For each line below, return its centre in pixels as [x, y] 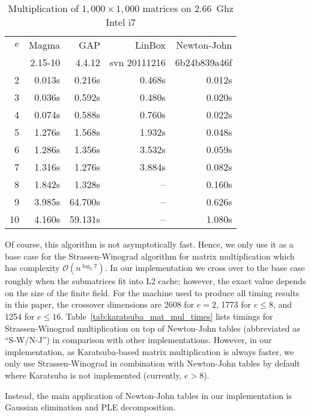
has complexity [32, 268]
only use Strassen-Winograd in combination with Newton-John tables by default [152, 363]
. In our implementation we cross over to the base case [205, 268]
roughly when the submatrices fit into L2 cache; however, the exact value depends [155, 281]
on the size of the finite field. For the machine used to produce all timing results [152, 292]
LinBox [150, 45]
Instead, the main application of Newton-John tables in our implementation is [149, 395]
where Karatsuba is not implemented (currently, [93, 375]
